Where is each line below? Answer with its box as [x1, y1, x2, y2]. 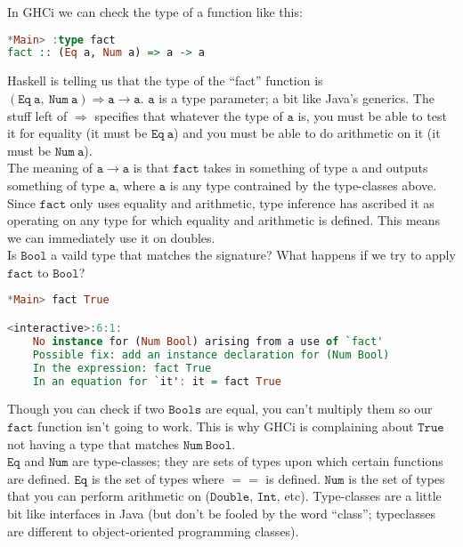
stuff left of [7, 106, 68, 125]
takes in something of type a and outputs [203, 158, 428, 177]
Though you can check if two [7, 399, 165, 418]
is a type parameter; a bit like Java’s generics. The [158, 88, 435, 107]
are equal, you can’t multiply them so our [205, 399, 433, 418]
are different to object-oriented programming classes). [7, 521, 299, 540]
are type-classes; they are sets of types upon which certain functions [72, 452, 443, 471]
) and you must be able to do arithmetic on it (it [174, 124, 441, 142]
